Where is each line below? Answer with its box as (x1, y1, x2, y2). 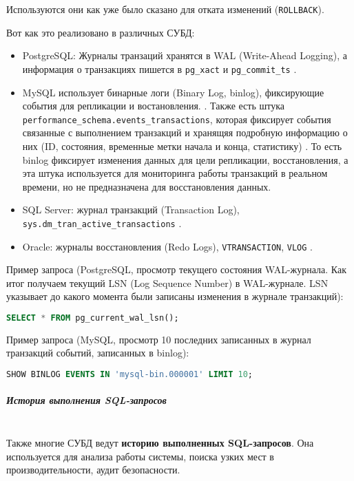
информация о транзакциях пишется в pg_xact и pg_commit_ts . (22, 61, 297, 76)
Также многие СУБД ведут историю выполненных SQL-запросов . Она (6, 436, 314, 450)
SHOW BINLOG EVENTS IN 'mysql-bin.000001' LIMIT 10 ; (6, 370, 253, 380)
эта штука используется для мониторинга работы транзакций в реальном (22, 166, 328, 180)
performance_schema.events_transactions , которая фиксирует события (22, 111, 331, 126)
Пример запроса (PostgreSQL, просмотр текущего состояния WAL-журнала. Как (6, 262, 347, 277)
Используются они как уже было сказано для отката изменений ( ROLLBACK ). (6, 2, 324, 16)
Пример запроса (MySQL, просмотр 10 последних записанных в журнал (6, 332, 311, 346)
